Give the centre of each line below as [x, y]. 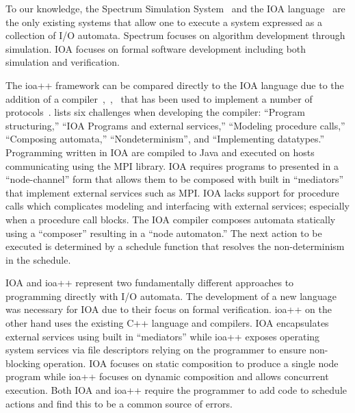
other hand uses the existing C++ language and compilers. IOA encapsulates [167, 323]
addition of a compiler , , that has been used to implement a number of [159, 98]
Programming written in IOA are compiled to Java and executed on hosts [160, 152]
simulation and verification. [63, 62]
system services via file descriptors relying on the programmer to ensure [156, 350]
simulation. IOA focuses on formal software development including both [156, 48]
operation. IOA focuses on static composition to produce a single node [191, 363]
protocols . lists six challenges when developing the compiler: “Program [155, 112]
